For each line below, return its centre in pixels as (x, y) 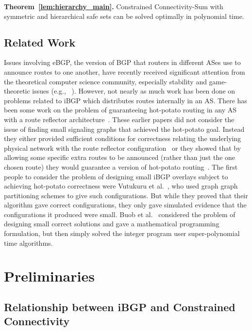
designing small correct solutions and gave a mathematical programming (112, 224)
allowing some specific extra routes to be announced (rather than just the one (120, 157)
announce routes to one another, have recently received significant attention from (125, 71)
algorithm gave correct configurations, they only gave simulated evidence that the (125, 205)
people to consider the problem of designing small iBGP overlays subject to (116, 176)
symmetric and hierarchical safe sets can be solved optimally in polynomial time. (124, 16)
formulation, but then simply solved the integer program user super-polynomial (122, 233)
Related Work (40, 42)
